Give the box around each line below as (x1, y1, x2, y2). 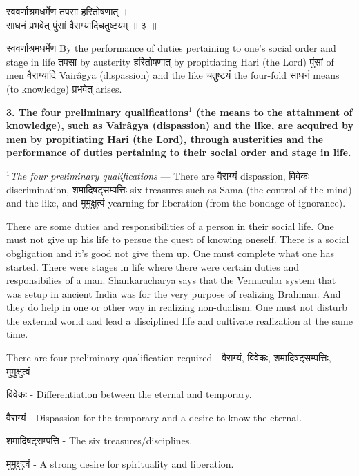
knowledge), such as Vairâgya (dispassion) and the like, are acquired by (6, 118, 353, 133)
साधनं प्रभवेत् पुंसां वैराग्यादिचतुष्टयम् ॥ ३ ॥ (6, 17, 157, 32)
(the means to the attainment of (195, 104, 353, 119)
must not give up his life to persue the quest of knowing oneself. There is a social (6, 232, 349, 247)
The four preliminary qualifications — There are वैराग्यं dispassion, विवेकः (10, 168, 310, 182)
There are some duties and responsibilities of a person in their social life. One (6, 218, 334, 233)
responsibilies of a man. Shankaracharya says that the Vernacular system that (6, 273, 336, 287)
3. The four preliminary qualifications (6, 104, 188, 119)
